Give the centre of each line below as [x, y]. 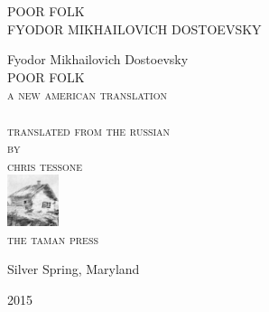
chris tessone [45, 165]
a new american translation [87, 95]
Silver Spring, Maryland [74, 269]
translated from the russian [89, 130]
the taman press [53, 238]
